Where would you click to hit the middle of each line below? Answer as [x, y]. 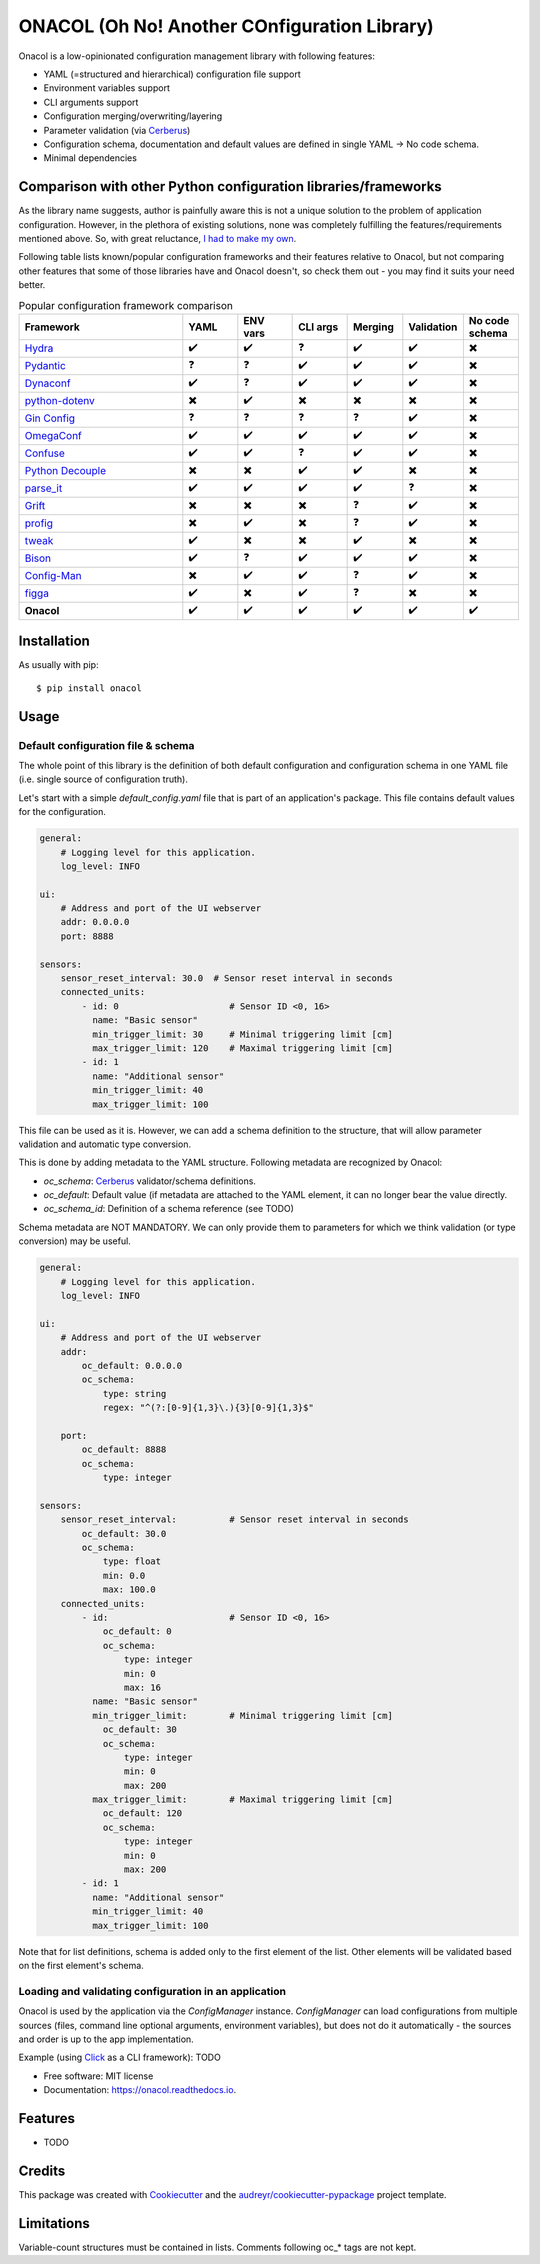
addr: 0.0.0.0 [95, 922]
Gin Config [49, 418]
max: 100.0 [129, 1589]
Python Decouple [65, 471]
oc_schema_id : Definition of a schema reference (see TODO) [169, 1209]
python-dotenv [59, 401]
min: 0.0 [124, 1575]
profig [39, 523]
